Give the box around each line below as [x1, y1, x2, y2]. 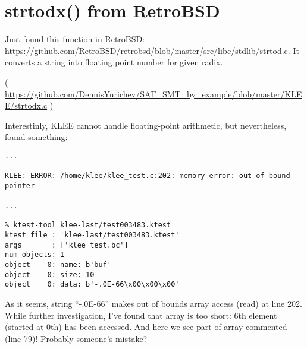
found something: [5, 131, 68, 143]
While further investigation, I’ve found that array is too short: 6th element [5, 309, 277, 321]
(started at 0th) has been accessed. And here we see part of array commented [5, 321, 287, 333]
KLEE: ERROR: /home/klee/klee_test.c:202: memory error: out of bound [5, 172, 290, 180]
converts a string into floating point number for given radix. [5, 56, 223, 68]
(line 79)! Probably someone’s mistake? [5, 332, 148, 344]
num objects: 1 [5, 250, 65, 259]
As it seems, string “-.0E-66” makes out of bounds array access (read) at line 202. [5, 297, 302, 310]
